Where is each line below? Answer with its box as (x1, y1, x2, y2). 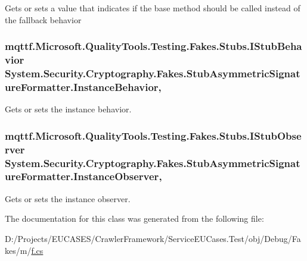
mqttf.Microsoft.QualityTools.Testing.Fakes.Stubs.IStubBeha (5, 39, 302, 54)
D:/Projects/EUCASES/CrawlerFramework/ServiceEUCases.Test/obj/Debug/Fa (5, 232, 301, 244)
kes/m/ (5, 244, 32, 256)
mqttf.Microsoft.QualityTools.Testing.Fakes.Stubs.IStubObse (5, 128, 302, 143)
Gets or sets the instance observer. (5, 192, 131, 205)
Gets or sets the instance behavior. (5, 103, 132, 115)
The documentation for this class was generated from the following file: (5, 212, 264, 225)
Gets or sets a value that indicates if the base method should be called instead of (5, 2, 300, 14)
